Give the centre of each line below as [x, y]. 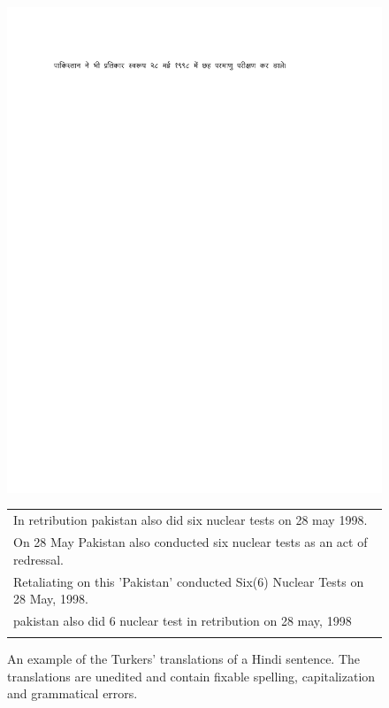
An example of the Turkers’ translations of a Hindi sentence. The [184, 659]
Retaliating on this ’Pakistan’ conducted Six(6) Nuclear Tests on [189, 581]
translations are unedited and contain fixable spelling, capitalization [191, 676]
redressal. [39, 559]
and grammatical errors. [72, 693]
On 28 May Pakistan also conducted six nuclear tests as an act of [191, 542]
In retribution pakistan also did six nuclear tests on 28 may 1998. [191, 520]
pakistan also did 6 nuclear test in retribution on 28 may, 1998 [183, 620]
